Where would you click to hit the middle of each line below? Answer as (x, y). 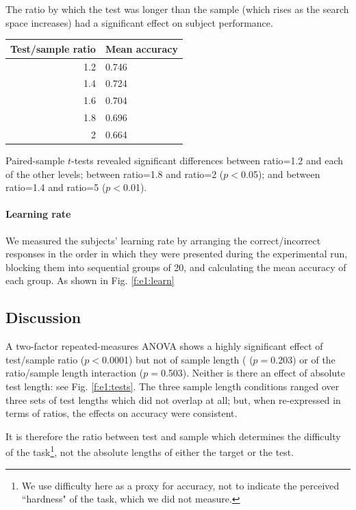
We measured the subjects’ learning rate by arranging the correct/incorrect (163, 240)
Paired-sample (35, 160)
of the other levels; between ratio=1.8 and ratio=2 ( (115, 174)
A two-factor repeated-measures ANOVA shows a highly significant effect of (164, 346)
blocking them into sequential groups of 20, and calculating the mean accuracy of (176, 267)
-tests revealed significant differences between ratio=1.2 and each (207, 160)
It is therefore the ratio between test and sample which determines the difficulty (173, 436)
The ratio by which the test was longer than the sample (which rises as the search (177, 9)
